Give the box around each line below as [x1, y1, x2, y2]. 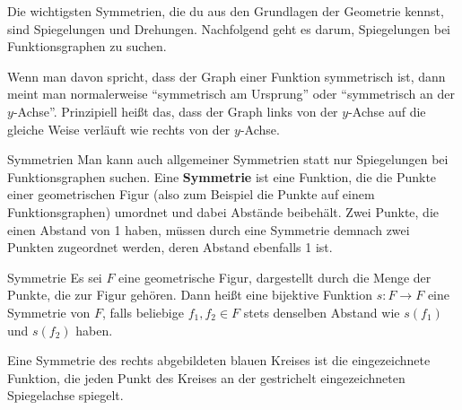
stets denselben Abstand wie [243, 302, 400, 321]
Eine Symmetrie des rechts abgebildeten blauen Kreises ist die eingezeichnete [7, 351, 431, 370]
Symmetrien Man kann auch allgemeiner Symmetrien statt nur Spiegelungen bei [7, 150, 449, 169]
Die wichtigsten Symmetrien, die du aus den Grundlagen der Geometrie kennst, [7, 2, 444, 20]
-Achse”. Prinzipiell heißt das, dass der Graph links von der [13, 101, 338, 120]
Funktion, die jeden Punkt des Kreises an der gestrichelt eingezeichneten [7, 368, 405, 387]
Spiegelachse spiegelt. [7, 386, 124, 405]
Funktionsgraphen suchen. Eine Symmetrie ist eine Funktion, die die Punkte [7, 167, 437, 186]
